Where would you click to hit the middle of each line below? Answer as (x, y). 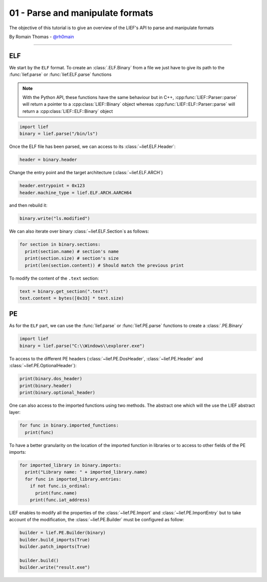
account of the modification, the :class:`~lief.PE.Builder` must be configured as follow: (97, 520)
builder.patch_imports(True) (55, 547)
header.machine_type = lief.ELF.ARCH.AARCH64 (76, 193)
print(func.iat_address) (60, 500)
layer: (15, 412)
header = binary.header (48, 160)
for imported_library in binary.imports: (70, 465)
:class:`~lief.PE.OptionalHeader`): (43, 366)
